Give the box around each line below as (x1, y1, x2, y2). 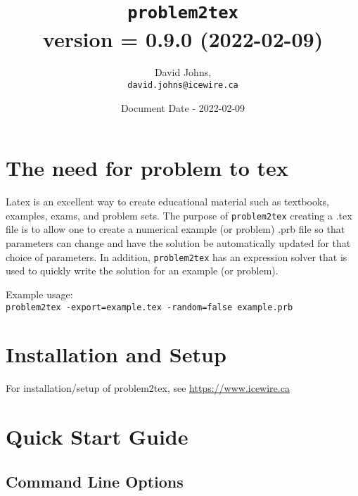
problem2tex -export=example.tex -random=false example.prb (6, 302, 293, 312)
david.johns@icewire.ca (127, 80, 238, 91)
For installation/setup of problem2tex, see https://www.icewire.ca (6, 381, 290, 395)
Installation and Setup (6, 340, 226, 369)
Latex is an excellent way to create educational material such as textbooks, (6, 194, 329, 209)
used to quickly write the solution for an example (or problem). (6, 263, 279, 278)
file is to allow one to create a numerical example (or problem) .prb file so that (6, 222, 345, 236)
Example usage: (6, 286, 73, 301)
